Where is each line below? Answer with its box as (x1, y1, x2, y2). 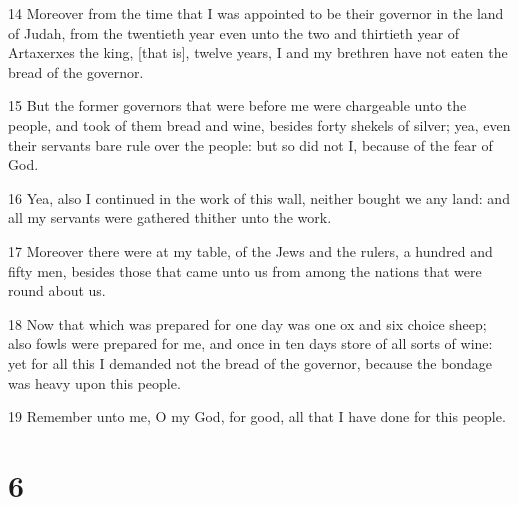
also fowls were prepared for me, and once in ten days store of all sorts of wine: (8, 333, 493, 354)
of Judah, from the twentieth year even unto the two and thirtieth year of (8, 22, 460, 43)
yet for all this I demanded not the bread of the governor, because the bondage (8, 352, 493, 373)
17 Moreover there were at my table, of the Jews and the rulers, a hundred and (8, 240, 493, 261)
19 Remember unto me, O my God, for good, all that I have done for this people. (8, 406, 506, 427)
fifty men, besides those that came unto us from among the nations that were (8, 260, 482, 281)
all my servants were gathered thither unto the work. (8, 207, 332, 228)
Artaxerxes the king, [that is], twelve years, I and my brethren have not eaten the (8, 42, 508, 63)
